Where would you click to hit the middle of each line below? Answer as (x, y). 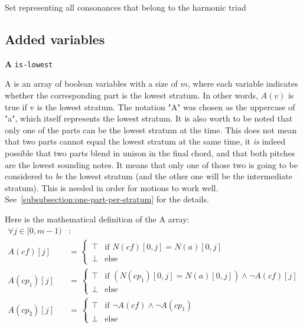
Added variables (55, 39)
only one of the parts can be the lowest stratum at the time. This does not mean (151, 129)
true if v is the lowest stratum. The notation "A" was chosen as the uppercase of (150, 106)
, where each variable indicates (243, 83)
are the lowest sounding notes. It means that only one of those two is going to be (151, 164)
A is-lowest (29, 63)
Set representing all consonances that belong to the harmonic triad (126, 7)
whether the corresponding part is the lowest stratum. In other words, (131, 95)
